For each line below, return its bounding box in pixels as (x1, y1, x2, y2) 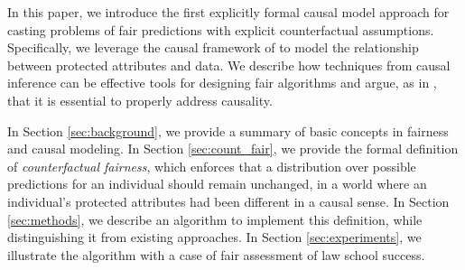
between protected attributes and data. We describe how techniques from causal (7, 55, 451, 74)
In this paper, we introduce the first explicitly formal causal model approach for (7, 3, 450, 21)
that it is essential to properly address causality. (7, 90, 273, 109)
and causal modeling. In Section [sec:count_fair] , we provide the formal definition (7, 139, 459, 158)
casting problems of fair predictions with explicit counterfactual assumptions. (7, 20, 434, 39)
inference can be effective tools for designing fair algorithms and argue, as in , (7, 73, 437, 92)
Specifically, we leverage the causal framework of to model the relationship (7, 38, 419, 57)
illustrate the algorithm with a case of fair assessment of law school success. (7, 245, 425, 264)
